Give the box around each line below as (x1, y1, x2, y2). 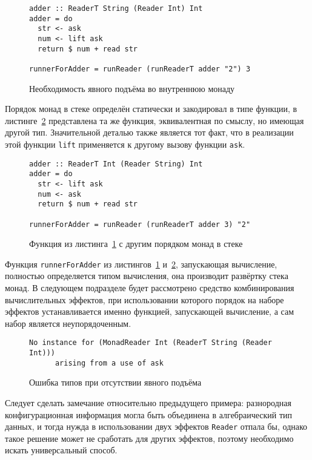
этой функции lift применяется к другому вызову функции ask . (5, 137, 245, 150)
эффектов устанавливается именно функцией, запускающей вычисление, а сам (5, 305, 294, 318)
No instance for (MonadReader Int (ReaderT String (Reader (29, 338, 272, 347)
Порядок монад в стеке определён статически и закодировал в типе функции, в (5, 102, 297, 115)
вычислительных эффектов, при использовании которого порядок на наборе (5, 293, 284, 306)
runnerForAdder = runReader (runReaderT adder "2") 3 (29, 64, 251, 73)
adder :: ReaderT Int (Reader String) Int (29, 159, 203, 168)
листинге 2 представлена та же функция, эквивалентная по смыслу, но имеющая (5, 114, 304, 126)
